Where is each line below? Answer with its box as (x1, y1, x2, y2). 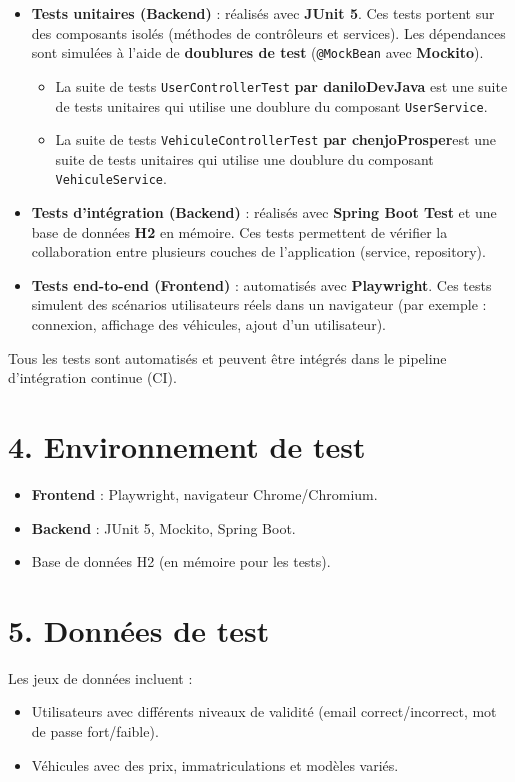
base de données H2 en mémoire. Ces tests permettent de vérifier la (31, 221, 448, 242)
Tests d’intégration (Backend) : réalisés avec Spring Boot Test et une (31, 202, 497, 223)
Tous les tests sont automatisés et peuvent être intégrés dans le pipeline (8, 347, 447, 368)
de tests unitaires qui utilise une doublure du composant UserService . (55, 95, 488, 116)
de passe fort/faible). (31, 721, 159, 742)
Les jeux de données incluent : (8, 667, 193, 688)
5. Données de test (8, 609, 270, 650)
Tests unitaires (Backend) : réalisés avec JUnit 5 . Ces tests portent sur (31, 3, 495, 23)
